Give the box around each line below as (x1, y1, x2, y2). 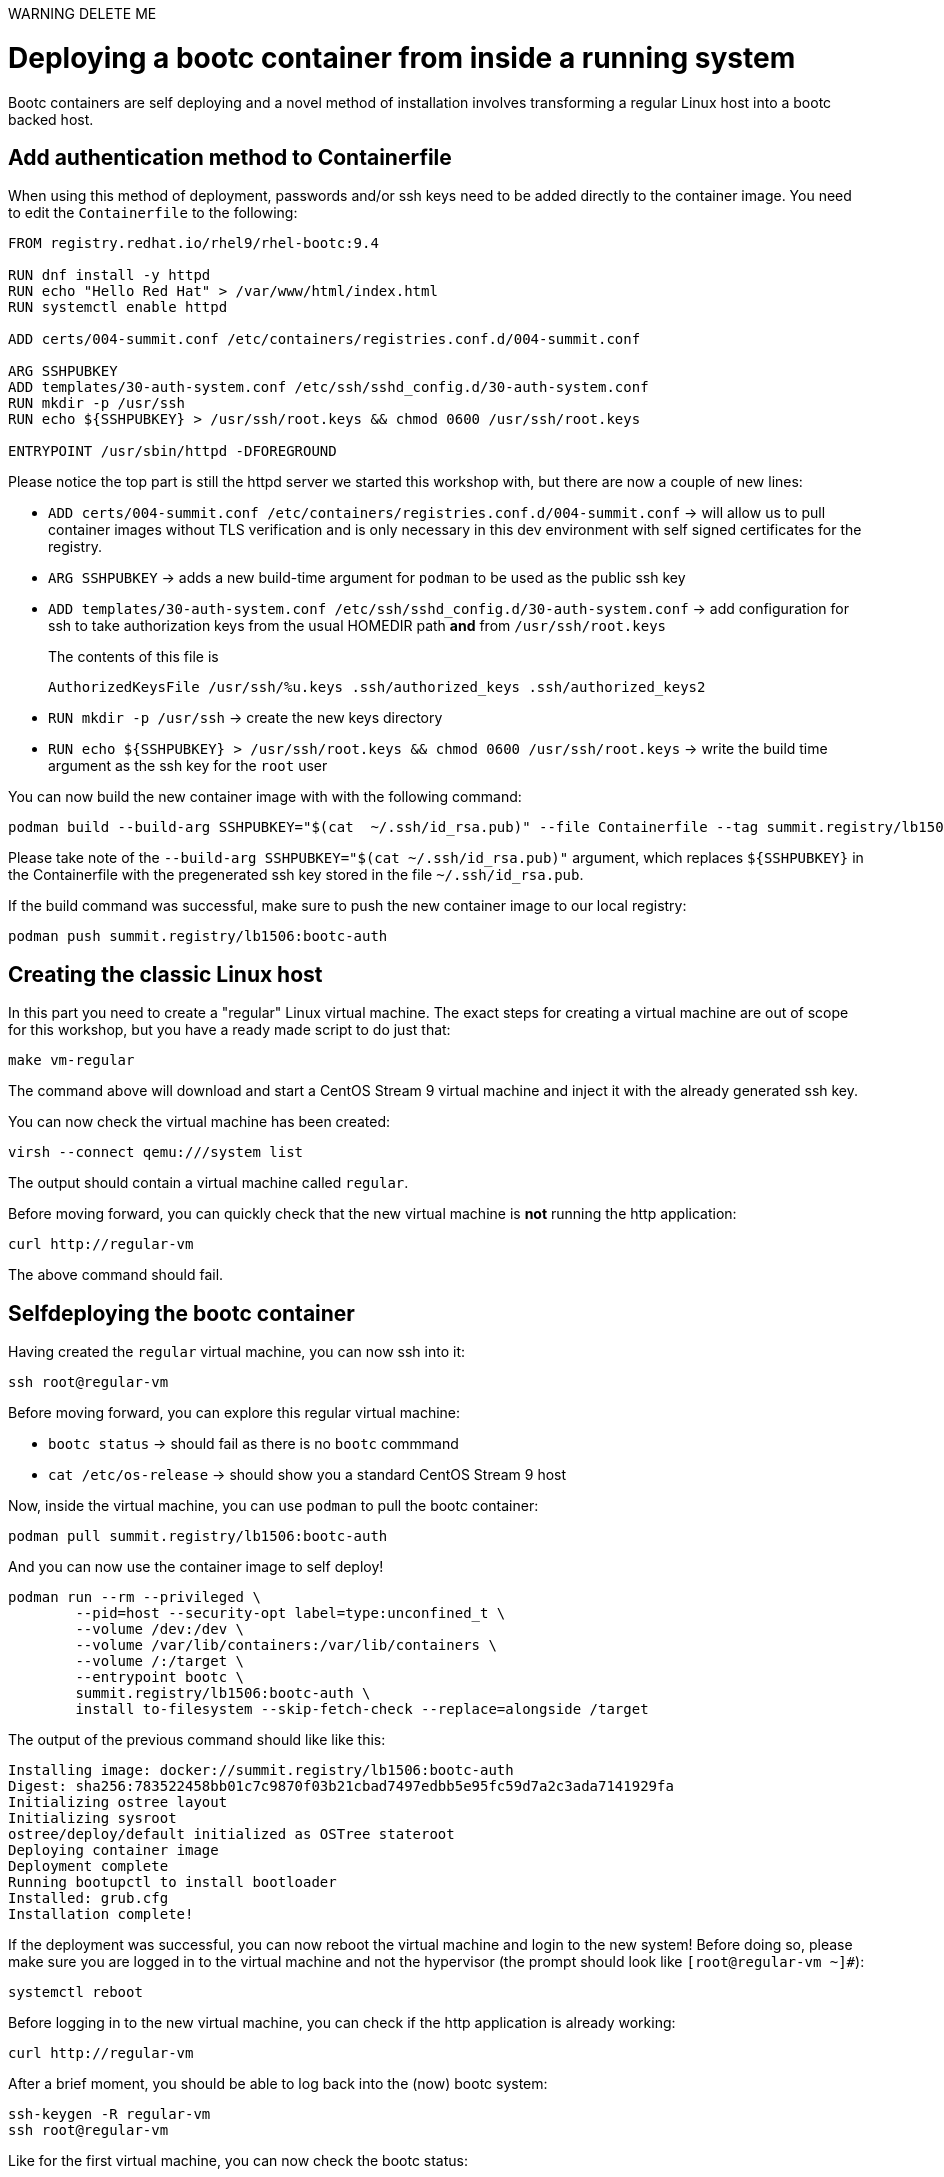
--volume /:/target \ (75, 1653, 245, 1670)
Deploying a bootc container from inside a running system (8, 40, 796, 75)
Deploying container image (8, 1842, 219, 1859)
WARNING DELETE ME (8, 5, 157, 22)
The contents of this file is (48, 648, 219, 666)
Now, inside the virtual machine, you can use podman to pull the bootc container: (8, 1497, 539, 1515)
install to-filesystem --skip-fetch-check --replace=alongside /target (75, 1701, 649, 1718)
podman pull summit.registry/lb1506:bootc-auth (8, 1528, 388, 1545)
